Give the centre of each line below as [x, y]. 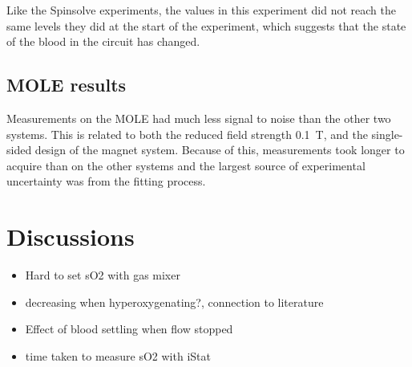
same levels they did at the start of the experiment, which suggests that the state [206, 25]
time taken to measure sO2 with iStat [118, 355]
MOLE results [67, 85]
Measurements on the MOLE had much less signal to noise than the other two [199, 118]
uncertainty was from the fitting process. [106, 181]
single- [387, 134]
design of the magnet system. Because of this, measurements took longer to [220, 150]
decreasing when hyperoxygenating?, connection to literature [174, 302]
